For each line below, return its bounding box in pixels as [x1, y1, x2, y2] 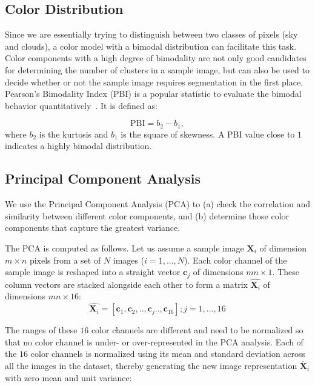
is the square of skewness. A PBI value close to [121, 127, 295, 140]
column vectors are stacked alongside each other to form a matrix [5, 278, 248, 290]
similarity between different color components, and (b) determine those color [5, 209, 290, 222]
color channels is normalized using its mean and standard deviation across [30, 347, 306, 360]
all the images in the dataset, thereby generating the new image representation [5, 359, 297, 372]
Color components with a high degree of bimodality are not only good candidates [5, 52, 307, 64]
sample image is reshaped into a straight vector [5, 265, 181, 278]
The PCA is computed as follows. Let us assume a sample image [5, 241, 244, 254]
